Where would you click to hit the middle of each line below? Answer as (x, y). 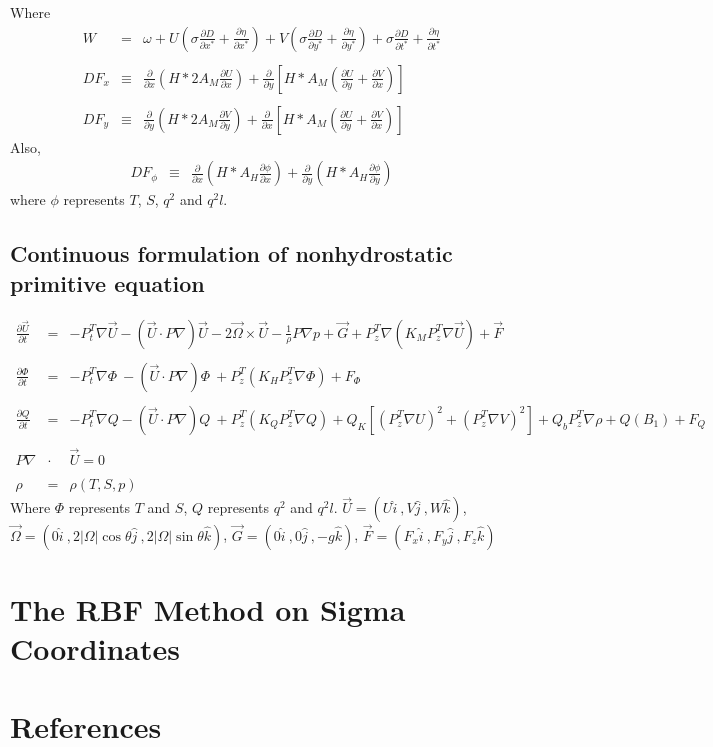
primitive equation (107, 282)
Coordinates (95, 647)
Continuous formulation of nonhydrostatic (231, 253)
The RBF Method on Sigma (208, 608)
